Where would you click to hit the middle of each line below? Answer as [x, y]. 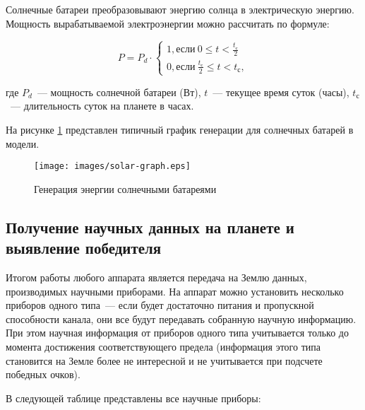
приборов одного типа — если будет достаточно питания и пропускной [160, 305]
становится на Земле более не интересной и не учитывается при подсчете [164, 360]
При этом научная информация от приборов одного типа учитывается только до [177, 333]
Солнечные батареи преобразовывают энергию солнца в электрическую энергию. [180, 9]
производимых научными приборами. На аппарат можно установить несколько [175, 291]
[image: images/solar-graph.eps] [112, 166]
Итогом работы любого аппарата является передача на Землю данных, [156, 277]
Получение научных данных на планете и [150, 227]
